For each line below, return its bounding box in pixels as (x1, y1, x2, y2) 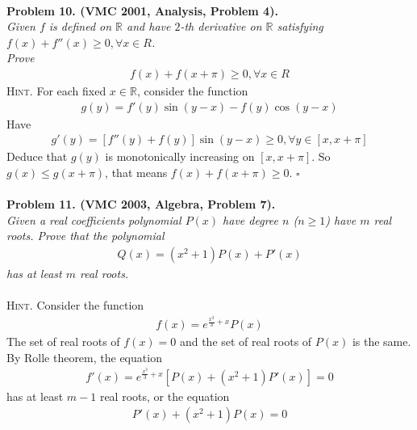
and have (127, 18, 171, 35)
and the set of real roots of (179, 333, 312, 350)
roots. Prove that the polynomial (6, 227, 165, 244)
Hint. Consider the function (6, 297, 144, 314)
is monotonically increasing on (105, 148, 255, 165)
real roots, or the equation (99, 387, 230, 404)
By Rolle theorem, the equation (6, 348, 162, 365)
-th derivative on (180, 18, 262, 35)
